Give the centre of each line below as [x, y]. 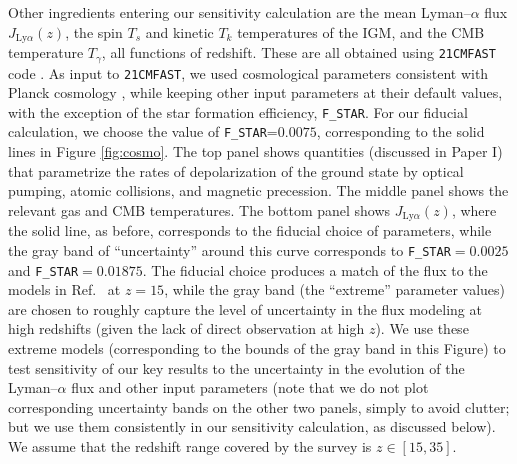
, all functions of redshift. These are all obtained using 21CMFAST [298, 52]
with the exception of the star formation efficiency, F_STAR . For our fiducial [238, 111]
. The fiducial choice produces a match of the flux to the [315, 269]
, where [474, 209]
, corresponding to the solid [400, 131]
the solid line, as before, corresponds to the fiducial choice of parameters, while [250, 230]
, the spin [94, 31]
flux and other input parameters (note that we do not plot [250, 387]
